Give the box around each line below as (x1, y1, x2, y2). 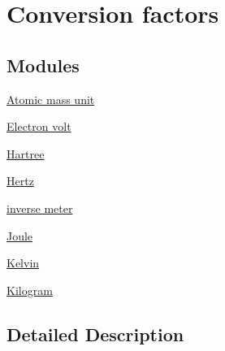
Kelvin (6, 254, 40, 271)
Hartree (6, 145, 45, 162)
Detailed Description (6, 321, 184, 346)
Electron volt (6, 118, 71, 135)
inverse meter (6, 199, 73, 216)
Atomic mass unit (6, 90, 95, 107)
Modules (6, 52, 80, 77)
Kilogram (6, 281, 53, 298)
